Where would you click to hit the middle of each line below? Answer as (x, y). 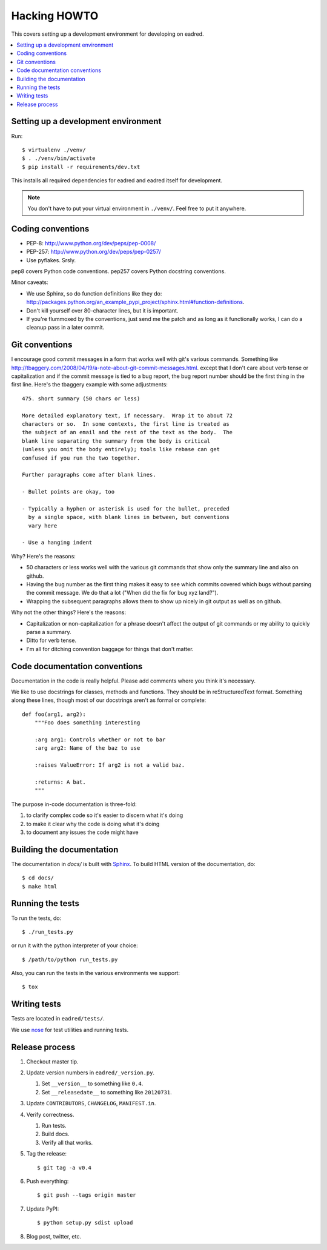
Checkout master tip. (52, 1061)
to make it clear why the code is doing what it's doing (93, 824)
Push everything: (48, 1181)
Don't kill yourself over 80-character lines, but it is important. (102, 310)
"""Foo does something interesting (87, 723)
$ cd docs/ (38, 878)
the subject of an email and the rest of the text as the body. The (127, 432)
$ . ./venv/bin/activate (59, 158)
